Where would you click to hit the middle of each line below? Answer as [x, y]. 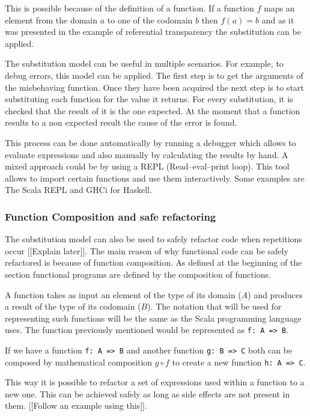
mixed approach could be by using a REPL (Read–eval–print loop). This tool [147, 166]
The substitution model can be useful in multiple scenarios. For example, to [144, 63]
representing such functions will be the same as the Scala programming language [153, 318]
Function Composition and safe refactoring [111, 216]
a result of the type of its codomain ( [73, 306]
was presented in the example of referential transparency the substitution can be [153, 32]
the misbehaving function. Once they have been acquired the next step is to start [154, 87]
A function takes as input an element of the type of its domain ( [123, 294]
